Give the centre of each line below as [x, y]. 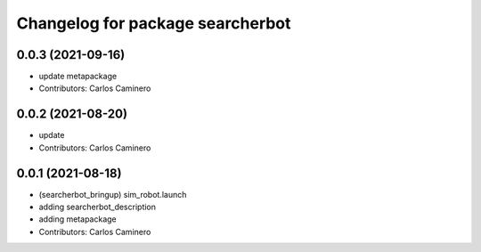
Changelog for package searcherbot [154, 23]
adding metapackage [77, 219]
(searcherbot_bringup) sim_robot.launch [113, 194]
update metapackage [78, 77]
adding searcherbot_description [97, 207]
